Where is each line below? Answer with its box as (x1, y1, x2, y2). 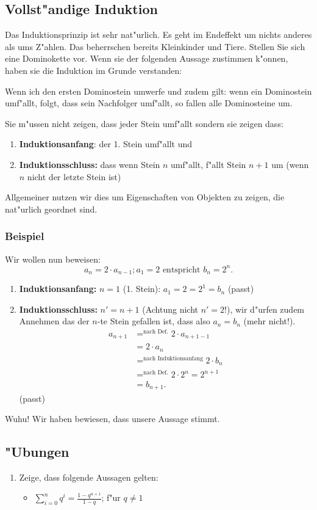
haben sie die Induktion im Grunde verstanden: (5, 64, 182, 76)
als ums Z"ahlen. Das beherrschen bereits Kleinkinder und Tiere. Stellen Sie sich (5, 40, 305, 53)
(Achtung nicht (142, 302, 198, 315)
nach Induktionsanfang (143, 355, 203, 362)
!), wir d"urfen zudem (224, 302, 305, 315)
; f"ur (101, 491, 121, 504)
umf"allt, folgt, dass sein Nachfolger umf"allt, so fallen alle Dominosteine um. (5, 97, 293, 109)
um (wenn (271, 158, 309, 170)
